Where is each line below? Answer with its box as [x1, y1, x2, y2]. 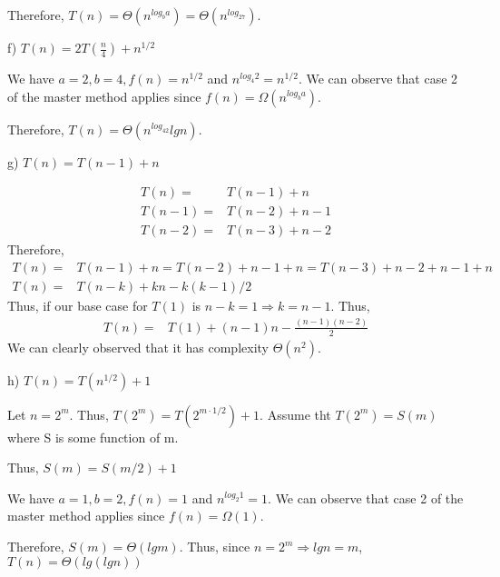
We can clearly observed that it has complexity [7, 337, 269, 356]
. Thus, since [179, 537, 250, 556]
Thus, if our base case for [7, 295, 148, 314]
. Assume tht [260, 404, 331, 423]
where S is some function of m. [7, 427, 179, 446]
